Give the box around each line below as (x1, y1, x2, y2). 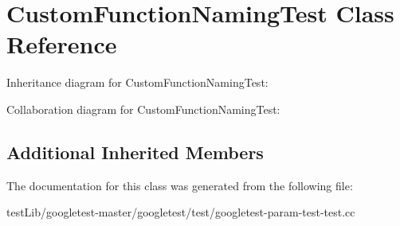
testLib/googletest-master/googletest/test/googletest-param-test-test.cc (6, 204, 355, 220)
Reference (6, 28, 117, 60)
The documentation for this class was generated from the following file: (6, 177, 353, 193)
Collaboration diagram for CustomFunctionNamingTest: (6, 100, 280, 117)
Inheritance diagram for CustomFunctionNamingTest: (6, 74, 269, 91)
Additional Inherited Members (6, 139, 264, 164)
